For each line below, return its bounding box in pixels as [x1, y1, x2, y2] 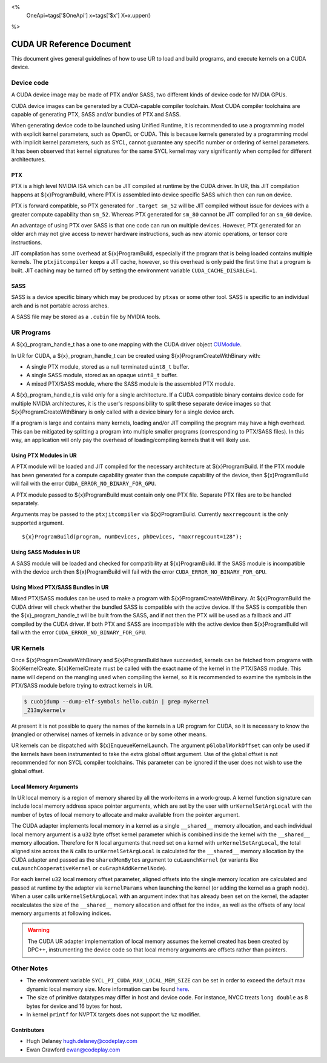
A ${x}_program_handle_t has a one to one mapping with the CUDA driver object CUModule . [11, 341, 242, 348]
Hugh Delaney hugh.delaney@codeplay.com [26, 1038, 137, 1045]
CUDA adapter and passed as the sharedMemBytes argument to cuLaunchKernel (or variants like [11, 856, 259, 863]
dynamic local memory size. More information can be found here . [26, 985, 190, 993]
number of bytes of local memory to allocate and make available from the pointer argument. [11, 811, 240, 818]
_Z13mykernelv [24, 706, 66, 714]
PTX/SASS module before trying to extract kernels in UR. [11, 682, 153, 689]
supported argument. [11, 519, 64, 526]
